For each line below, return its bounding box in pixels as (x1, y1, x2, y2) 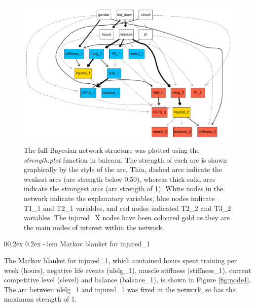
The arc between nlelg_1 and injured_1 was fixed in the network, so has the (4, 284, 236, 294)
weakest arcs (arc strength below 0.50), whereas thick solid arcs (24, 173, 216, 184)
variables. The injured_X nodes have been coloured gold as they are (24, 212, 230, 223)
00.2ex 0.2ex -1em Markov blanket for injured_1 (4, 239, 150, 249)
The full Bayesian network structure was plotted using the (24, 144, 200, 155)
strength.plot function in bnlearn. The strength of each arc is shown (24, 154, 227, 165)
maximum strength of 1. (4, 294, 77, 304)
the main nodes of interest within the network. (24, 222, 164, 232)
